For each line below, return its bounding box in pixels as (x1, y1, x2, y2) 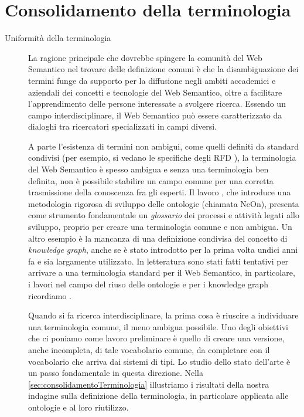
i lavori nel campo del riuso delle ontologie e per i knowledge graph (28, 278, 269, 290)
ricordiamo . (28, 289, 71, 301)
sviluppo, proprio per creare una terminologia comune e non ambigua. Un (28, 221, 292, 233)
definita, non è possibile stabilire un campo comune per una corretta (28, 174, 274, 187)
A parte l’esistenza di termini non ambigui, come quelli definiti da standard (28, 140, 299, 152)
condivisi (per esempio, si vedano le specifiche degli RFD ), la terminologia (28, 151, 296, 164)
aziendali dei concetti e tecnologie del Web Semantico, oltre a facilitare (28, 86, 282, 98)
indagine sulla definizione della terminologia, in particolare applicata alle (28, 389, 289, 402)
